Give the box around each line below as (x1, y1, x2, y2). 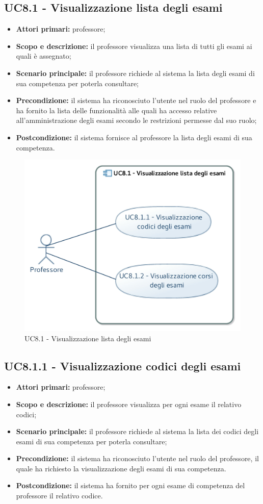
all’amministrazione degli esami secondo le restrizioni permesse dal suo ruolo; (16, 115, 257, 125)
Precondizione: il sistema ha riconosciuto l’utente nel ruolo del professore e (16, 95, 256, 106)
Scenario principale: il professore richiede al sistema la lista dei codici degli (16, 426, 259, 437)
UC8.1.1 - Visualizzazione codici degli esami (4, 358, 241, 373)
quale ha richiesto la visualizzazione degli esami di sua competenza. (16, 463, 226, 473)
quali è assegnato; (16, 51, 71, 61)
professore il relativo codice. (16, 490, 103, 501)
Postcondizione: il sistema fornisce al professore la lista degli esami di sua (16, 132, 252, 142)
